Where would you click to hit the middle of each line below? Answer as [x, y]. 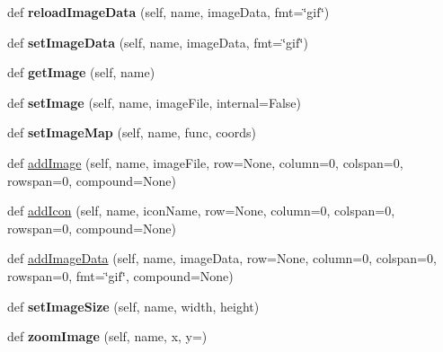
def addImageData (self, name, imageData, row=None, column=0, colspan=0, [222, 258]
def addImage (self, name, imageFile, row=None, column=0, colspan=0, [205, 162]
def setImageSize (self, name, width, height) [133, 306]
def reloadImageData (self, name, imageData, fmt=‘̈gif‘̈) [168, 12]
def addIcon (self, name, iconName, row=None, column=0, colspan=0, [201, 211]
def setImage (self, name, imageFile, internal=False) [155, 102]
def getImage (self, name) [81, 72]
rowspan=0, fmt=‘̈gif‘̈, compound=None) [120, 275]
